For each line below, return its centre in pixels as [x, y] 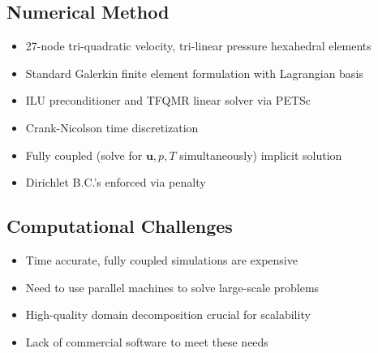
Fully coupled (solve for [84, 155]
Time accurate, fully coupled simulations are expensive [161, 259]
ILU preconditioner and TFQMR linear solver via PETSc [168, 100]
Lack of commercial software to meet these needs [147, 341]
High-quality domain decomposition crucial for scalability [168, 314]
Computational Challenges [120, 226]
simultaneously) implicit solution [261, 155]
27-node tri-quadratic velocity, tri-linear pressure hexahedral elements [198, 46]
